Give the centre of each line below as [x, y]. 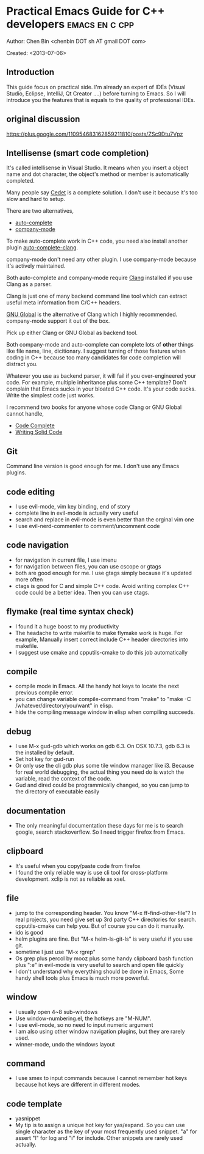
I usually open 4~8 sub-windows [56, 1012]
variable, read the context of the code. [63, 779]
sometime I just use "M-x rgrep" [55, 952]
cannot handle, [25, 414]
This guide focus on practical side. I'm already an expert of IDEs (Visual [96, 87]
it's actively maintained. [36, 266]
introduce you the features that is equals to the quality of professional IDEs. [101, 100]
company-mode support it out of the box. [58, 321]
